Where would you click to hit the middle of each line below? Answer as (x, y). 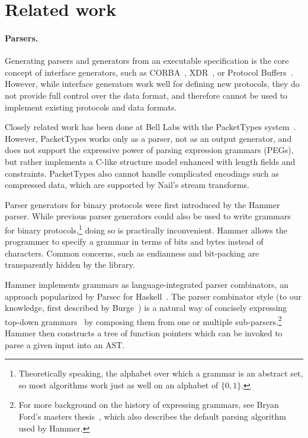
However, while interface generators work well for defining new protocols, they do (152, 84)
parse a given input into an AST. (65, 344)
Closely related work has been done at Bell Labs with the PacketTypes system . (150, 127)
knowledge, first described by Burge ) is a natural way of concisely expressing (146, 308)
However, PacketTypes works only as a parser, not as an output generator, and (148, 138)
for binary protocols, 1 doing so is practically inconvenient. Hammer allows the (146, 229)
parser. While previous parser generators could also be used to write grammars (148, 216)
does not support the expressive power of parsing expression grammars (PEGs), (149, 150)
